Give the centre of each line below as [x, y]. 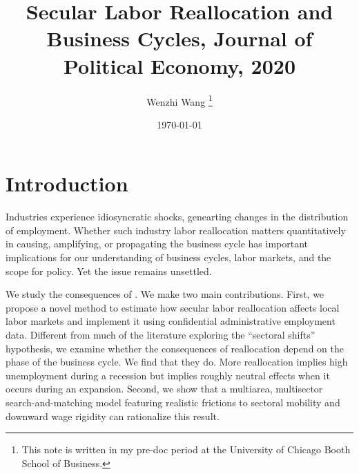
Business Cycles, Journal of [179, 38]
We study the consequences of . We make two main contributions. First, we [165, 294]
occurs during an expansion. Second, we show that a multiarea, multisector [164, 389]
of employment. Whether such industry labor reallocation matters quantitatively [176, 230]
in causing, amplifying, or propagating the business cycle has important [157, 244]
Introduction [67, 183]
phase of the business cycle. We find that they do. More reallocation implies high [177, 362]
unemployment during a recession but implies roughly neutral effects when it [168, 375]
